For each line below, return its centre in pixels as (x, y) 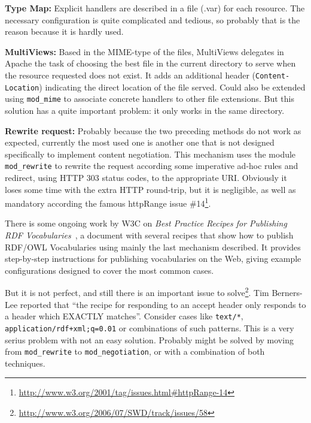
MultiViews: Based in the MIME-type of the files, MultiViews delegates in (144, 51)
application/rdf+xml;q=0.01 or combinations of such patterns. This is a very (150, 327)
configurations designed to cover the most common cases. (109, 270)
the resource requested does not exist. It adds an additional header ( (130, 75)
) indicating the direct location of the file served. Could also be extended (172, 87)
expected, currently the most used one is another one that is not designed (140, 142)
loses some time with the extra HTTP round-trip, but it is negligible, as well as (150, 189)
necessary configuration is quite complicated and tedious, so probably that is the (153, 19)
